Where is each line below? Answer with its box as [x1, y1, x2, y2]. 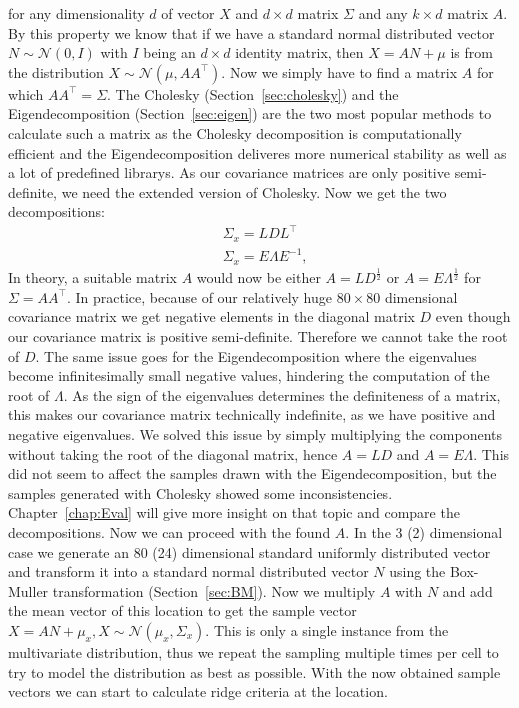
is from [450, 42, 493, 63]
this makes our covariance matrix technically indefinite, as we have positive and [8, 404, 496, 425]
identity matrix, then [235, 42, 364, 63]
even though [435, 306, 511, 327]
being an [143, 42, 196, 63]
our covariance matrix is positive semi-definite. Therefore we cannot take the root [8, 326, 508, 347]
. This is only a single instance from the [205, 619, 449, 640]
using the [389, 561, 446, 582]
